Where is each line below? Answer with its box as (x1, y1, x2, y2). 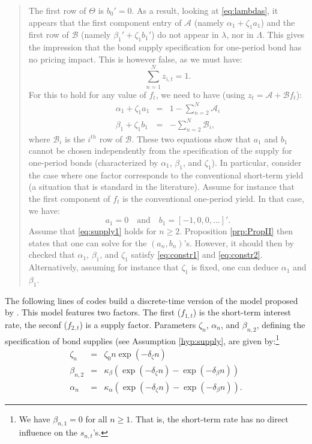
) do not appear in (151, 28, 219, 41)
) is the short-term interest (193, 306, 292, 318)
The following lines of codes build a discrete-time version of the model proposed (5, 294, 298, 306)
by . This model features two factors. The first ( (5, 306, 181, 318)
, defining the (256, 318, 305, 330)
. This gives (262, 28, 305, 41)
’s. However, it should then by (184, 236, 294, 249)
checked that (28, 248, 75, 261)
